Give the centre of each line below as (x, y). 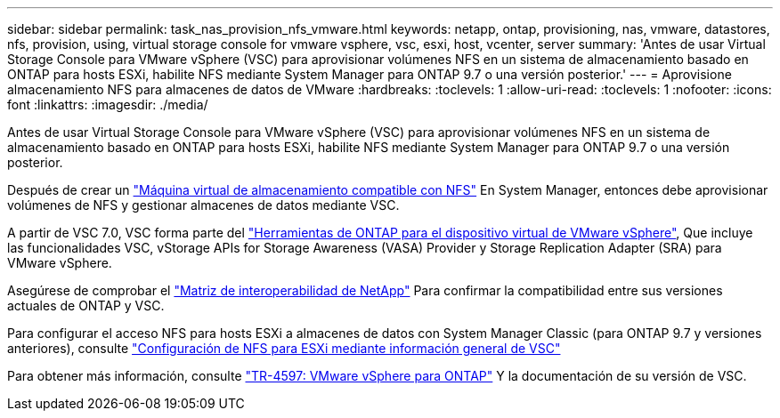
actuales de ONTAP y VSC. (86, 305)
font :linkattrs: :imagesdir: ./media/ (108, 104)
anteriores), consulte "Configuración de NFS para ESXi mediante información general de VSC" (284, 348)
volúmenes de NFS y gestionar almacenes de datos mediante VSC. (203, 205)
